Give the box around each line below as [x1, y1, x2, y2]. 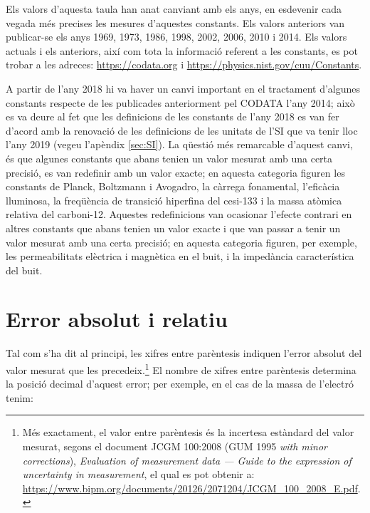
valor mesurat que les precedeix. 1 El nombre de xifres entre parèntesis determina [6, 361, 356, 377]
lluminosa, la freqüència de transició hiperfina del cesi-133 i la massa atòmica [6, 192, 342, 207]
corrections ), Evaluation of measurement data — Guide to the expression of [22, 452, 351, 467]
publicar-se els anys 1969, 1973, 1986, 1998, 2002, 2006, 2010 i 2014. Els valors [6, 29, 347, 44]
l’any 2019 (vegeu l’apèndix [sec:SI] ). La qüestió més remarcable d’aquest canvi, [6, 137, 353, 152]
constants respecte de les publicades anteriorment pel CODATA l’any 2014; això [6, 95, 355, 110]
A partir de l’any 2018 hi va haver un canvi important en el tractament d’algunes [6, 81, 361, 95]
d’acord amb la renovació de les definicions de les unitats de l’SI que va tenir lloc [6, 123, 358, 138]
